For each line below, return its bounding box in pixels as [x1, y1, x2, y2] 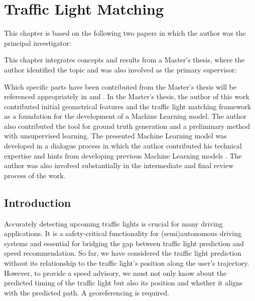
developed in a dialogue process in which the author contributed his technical [4, 140, 242, 151]
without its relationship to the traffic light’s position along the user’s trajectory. [4, 258, 249, 268]
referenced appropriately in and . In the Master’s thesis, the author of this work [4, 91, 249, 102]
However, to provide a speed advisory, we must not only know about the [4, 267, 227, 278]
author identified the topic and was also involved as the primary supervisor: [4, 64, 237, 74]
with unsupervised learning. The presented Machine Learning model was [4, 130, 227, 141]
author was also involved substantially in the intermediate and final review [4, 160, 234, 171]
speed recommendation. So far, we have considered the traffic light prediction [4, 248, 241, 258]
